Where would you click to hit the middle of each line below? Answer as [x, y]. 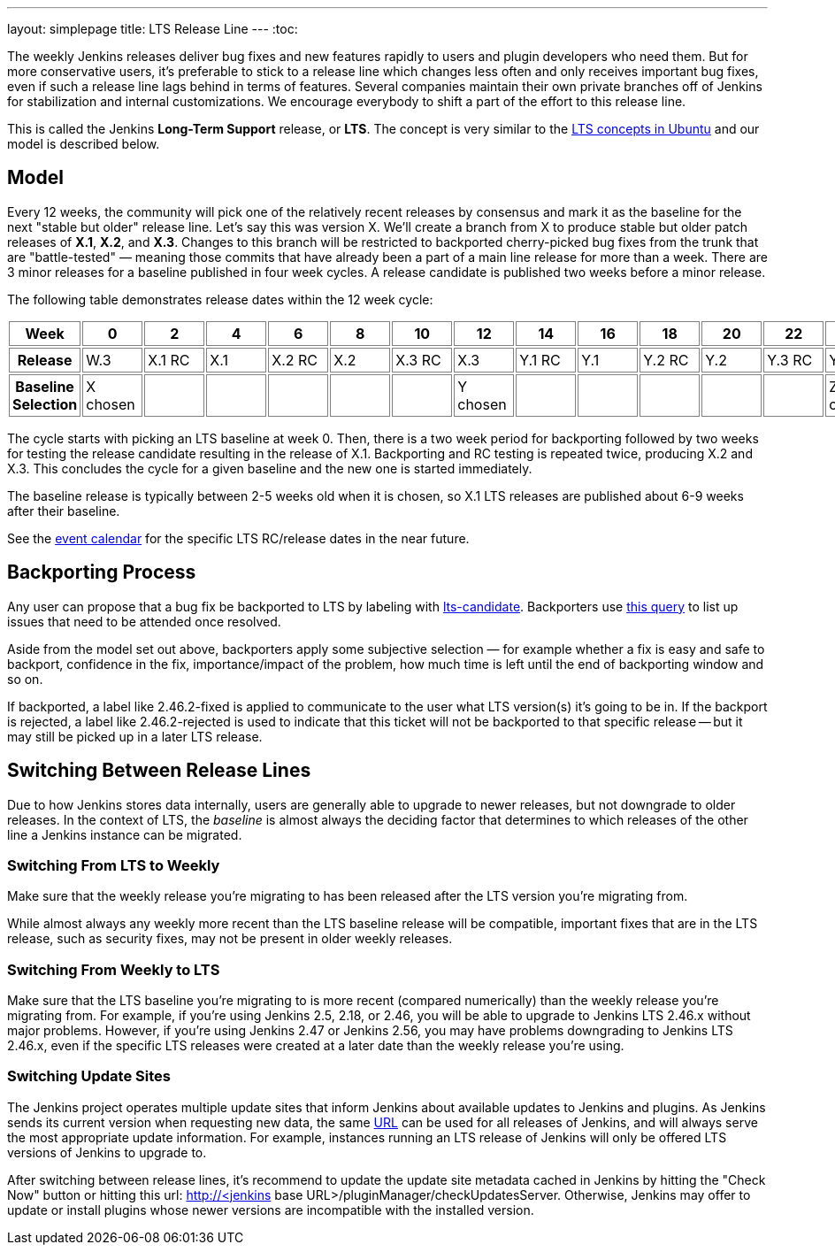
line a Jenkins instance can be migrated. [125, 834]
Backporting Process [102, 572]
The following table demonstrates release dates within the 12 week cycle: [220, 299]
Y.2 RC [666, 360]
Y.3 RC [790, 360]
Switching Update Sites [89, 1076]
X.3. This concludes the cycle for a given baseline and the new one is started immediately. [270, 468]
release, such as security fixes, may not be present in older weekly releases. [230, 939]
